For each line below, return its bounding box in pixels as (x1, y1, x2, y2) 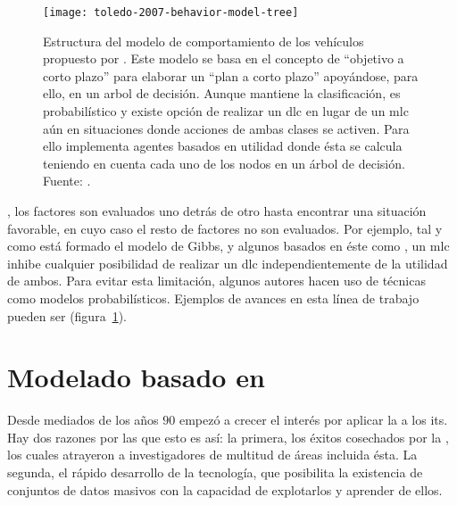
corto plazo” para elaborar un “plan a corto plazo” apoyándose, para (43, 66, 419, 85)
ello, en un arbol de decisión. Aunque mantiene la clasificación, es (43, 84, 401, 103)
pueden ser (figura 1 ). (7, 306, 127, 325)
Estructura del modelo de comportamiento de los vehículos (43, 31, 364, 50)
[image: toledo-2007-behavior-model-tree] (43, 6, 299, 19)
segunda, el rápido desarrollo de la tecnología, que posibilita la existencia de (7, 463, 423, 482)
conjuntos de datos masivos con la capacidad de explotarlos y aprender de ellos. (7, 480, 443, 499)
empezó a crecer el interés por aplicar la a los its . (179, 410, 448, 429)
